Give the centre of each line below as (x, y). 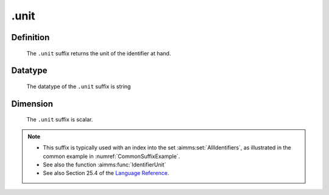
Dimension (32, 104)
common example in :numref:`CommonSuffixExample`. (111, 156)
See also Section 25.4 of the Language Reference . (106, 173)
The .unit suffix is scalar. (60, 120)
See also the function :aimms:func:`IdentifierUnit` (104, 165)
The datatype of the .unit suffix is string (79, 86)
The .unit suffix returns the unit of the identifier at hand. (99, 53)
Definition (30, 37)
